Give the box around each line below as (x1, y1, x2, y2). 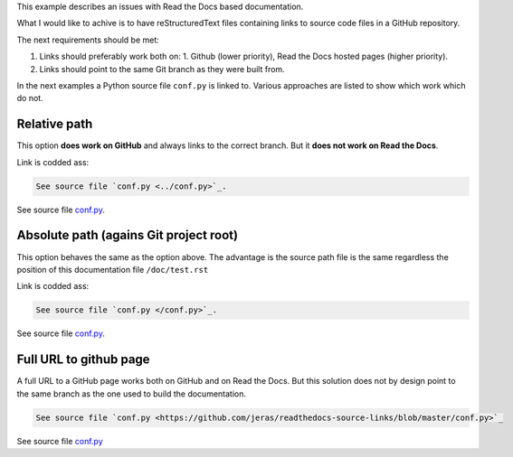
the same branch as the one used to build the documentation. (16, 388, 247, 399)
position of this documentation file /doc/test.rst (16, 264, 209, 275)
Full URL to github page (16, 352, 150, 368)
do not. (16, 93, 44, 104)
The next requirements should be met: (16, 34, 160, 45)
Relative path (16, 117, 93, 132)
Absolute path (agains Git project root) (16, 228, 239, 243)
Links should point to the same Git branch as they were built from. (39, 63, 285, 74)
